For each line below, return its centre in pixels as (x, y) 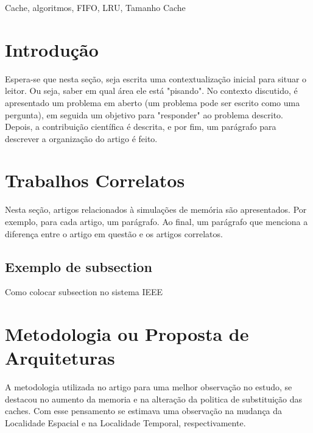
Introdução (52, 49)
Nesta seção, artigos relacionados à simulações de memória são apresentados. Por (156, 209)
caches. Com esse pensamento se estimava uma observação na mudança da (144, 411)
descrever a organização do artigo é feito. (81, 138)
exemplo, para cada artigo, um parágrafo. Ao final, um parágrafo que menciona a (156, 221)
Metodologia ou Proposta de (127, 334)
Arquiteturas (60, 358)
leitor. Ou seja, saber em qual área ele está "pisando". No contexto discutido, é (151, 91)
